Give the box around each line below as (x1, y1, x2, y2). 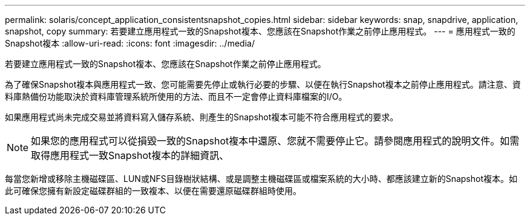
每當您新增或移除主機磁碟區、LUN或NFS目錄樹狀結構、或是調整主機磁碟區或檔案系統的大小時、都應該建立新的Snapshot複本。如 (5, 173, 518, 184)
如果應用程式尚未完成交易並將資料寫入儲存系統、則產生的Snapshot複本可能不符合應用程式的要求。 (5, 112, 399, 122)
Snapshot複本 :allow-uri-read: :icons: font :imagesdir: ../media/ (5, 38, 255, 48)
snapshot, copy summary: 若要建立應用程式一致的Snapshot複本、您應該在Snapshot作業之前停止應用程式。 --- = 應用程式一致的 (5, 26, 515, 36)
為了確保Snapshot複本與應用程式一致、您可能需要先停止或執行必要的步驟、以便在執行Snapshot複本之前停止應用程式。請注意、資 (5, 79, 521, 89)
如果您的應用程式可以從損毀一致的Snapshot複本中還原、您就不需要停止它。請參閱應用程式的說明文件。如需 (31, 135, 520, 147)
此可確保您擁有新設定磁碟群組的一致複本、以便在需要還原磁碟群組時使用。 (5, 186, 301, 196)
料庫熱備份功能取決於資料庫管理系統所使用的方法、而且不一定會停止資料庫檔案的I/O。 (5, 91, 347, 102)
